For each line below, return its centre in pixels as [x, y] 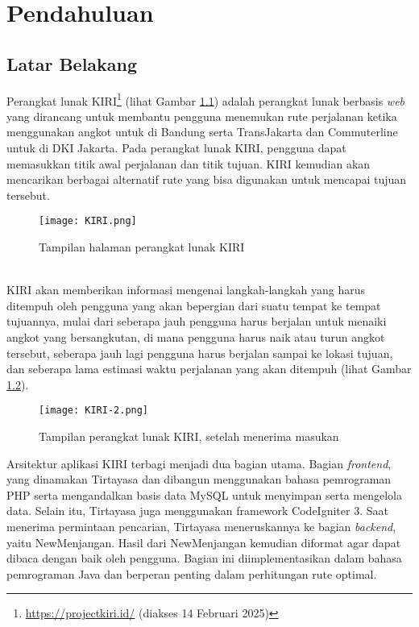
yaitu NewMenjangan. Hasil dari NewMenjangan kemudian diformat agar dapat [204, 542]
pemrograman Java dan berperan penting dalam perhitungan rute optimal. [192, 573]
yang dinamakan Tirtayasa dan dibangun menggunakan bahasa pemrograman [199, 479]
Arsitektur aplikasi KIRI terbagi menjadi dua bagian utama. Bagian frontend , [199, 463]
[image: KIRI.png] [88, 221]
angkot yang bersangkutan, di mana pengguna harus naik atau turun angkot [196, 337]
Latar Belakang [72, 63]
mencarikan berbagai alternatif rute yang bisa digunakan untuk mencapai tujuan [207, 179]
